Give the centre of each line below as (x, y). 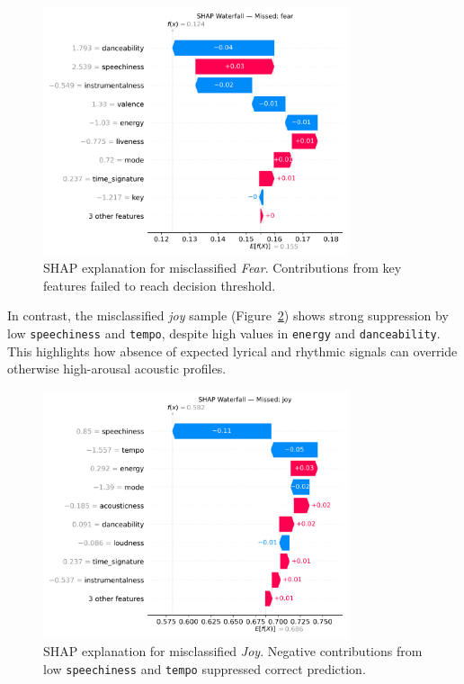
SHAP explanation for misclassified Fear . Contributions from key (223, 268)
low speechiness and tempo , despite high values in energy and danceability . (224, 333)
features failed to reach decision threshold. (160, 285)
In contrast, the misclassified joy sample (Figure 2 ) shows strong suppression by (228, 315)
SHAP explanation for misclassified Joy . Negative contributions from (233, 650)
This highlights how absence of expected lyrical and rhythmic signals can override (232, 351)
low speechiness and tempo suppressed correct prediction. (205, 668)
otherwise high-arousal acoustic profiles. (117, 369)
